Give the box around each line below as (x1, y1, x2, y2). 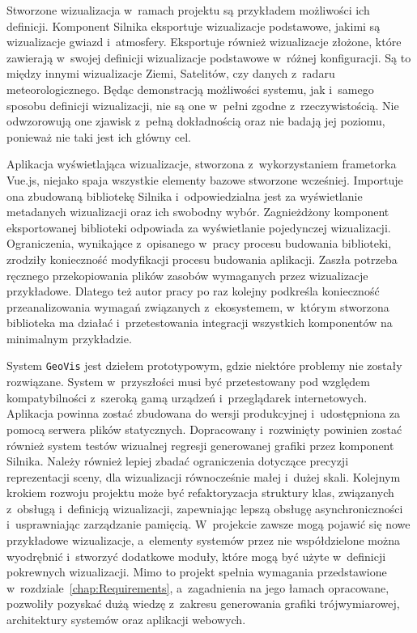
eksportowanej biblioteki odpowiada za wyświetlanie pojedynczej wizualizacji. (6, 219, 391, 236)
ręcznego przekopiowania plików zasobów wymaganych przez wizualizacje (6, 266, 368, 283)
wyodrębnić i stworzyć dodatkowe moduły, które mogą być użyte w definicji (6, 547, 386, 564)
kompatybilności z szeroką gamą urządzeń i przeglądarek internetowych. (6, 389, 368, 406)
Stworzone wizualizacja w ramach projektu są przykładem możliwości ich (6, 2, 370, 18)
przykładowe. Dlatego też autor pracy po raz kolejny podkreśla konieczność (6, 283, 380, 300)
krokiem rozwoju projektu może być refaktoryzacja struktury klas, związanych (6, 484, 394, 501)
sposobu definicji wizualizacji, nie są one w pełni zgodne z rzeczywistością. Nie (6, 96, 399, 113)
